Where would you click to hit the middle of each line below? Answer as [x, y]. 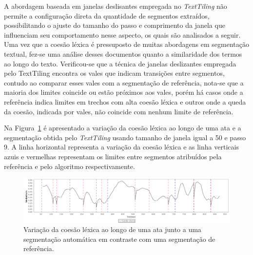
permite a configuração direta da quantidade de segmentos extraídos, [107, 15]
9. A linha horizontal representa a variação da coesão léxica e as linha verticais [121, 147]
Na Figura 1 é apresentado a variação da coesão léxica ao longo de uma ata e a [123, 128]
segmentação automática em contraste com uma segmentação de [119, 239]
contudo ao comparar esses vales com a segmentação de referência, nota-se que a [124, 82]
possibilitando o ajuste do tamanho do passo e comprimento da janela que [115, 25]
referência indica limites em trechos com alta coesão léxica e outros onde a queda [125, 101]
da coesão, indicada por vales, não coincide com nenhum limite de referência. [119, 111]
